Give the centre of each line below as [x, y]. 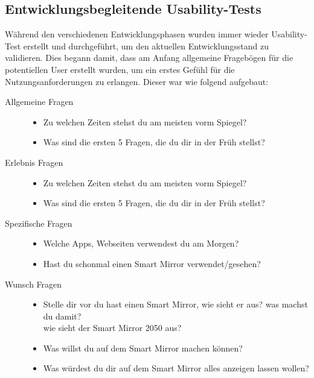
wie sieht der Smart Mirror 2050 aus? [112, 328]
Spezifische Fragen [39, 223]
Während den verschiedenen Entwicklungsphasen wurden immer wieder [137, 34]
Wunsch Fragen [34, 284]
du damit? [62, 316]
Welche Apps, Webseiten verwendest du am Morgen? [141, 243]
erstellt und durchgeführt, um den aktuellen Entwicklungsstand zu [146, 46]
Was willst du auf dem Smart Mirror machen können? [143, 348]
